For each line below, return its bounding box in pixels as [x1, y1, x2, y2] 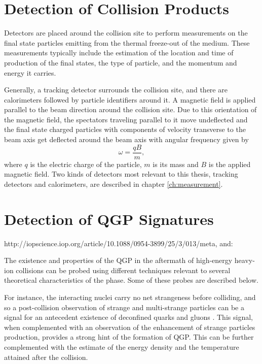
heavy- [234, 255, 255, 266]
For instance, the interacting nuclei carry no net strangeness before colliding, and [4, 292, 256, 302]
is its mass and [153, 158, 199, 169]
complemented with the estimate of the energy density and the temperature [4, 341, 239, 352]
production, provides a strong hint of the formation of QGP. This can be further [4, 332, 254, 342]
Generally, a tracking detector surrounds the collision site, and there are [4, 84, 228, 95]
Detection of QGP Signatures [4, 208, 214, 229]
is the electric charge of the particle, [30, 158, 142, 169]
